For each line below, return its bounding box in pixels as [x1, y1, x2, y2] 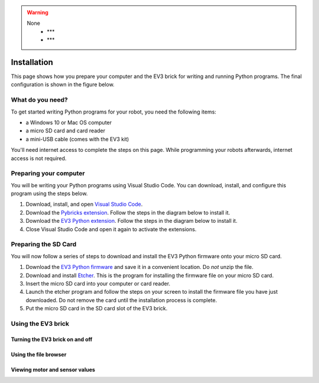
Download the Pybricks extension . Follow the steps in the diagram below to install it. [25, 209, 230, 216]
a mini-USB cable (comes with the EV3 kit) [25, 135, 129, 142]
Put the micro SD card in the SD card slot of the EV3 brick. [25, 305, 168, 312]
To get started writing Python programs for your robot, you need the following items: [11, 108, 217, 115]
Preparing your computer [11, 169, 85, 177]
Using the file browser [11, 350, 67, 358]
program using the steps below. [11, 190, 88, 197]
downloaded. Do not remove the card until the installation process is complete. [25, 296, 217, 304]
